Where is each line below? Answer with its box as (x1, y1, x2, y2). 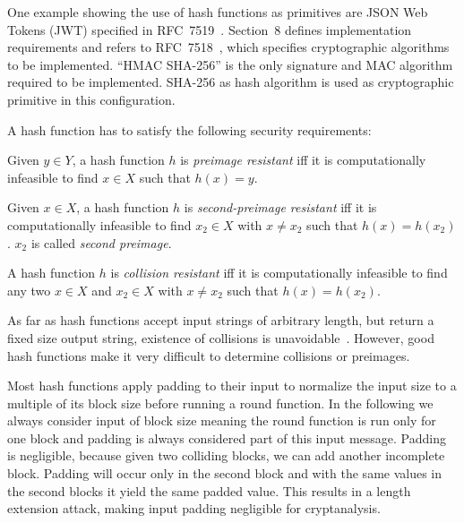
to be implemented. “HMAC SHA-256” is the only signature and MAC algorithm (7, 55, 453, 73)
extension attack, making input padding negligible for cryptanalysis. (7, 499, 381, 518)
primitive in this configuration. (7, 90, 176, 108)
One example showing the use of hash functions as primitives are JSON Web (7, 3, 428, 21)
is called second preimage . (30, 233, 172, 252)
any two (7, 280, 51, 299)
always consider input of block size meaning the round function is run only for (7, 411, 436, 430)
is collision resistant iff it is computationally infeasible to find (110, 263, 448, 282)
